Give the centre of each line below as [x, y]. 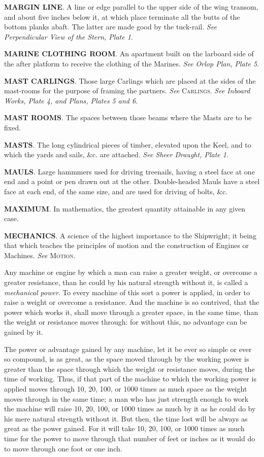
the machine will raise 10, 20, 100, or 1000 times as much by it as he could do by [130, 409]
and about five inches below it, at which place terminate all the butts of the [122, 16]
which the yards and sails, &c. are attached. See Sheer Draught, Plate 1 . [116, 154]
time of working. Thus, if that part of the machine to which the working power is [130, 379]
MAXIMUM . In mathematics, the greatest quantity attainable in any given [125, 208]
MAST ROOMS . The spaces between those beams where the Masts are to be [128, 117]
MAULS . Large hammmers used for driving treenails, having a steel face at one [129, 171]
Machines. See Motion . [40, 255]
